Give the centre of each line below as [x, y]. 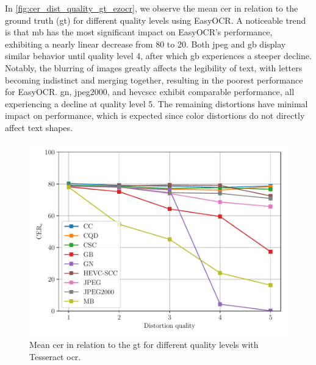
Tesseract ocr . [55, 356]
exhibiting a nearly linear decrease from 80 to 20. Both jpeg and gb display [145, 44]
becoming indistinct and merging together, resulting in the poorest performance [154, 80]
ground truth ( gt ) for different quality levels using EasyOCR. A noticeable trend [156, 20]
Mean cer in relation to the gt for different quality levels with [144, 345]
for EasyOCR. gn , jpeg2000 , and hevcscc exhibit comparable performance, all [150, 92]
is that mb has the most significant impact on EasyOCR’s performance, [139, 32]
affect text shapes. [39, 127]
